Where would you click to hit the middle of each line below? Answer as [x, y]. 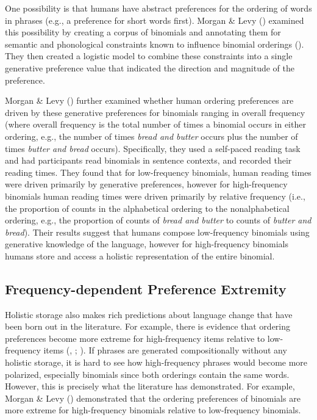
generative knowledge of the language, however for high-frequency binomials [147, 244]
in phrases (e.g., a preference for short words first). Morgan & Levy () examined [155, 20]
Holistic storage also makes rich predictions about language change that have [149, 314]
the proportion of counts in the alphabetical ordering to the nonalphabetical [147, 208]
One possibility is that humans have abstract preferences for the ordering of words [158, 8]
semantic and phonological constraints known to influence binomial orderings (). [155, 44]
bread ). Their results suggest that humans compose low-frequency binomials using [157, 232]
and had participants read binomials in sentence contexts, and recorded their [148, 160]
